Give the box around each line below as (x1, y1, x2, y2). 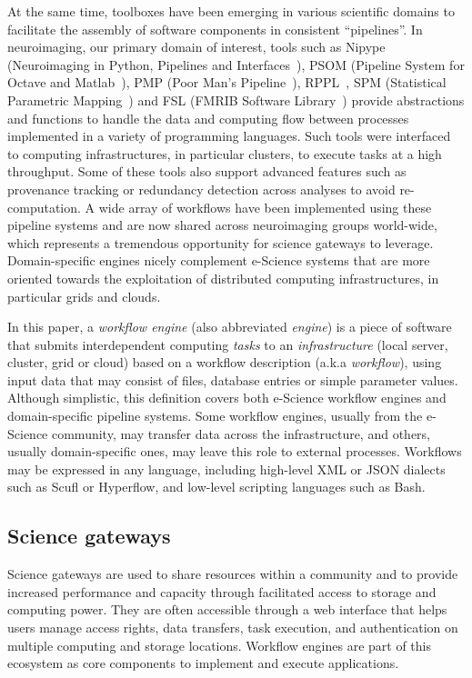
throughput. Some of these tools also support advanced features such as (7, 162, 407, 181)
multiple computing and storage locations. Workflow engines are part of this (7, 635, 431, 654)
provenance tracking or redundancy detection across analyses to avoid (7, 179, 396, 198)
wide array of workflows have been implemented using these (98, 197, 432, 216)
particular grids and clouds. (7, 286, 161, 305)
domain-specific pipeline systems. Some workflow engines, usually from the (7, 406, 423, 425)
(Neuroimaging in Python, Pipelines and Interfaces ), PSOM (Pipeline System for (7, 55, 465, 74)
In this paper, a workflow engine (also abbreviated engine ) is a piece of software (7, 317, 452, 336)
